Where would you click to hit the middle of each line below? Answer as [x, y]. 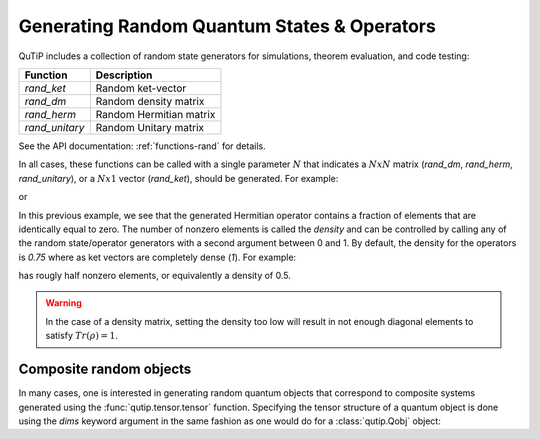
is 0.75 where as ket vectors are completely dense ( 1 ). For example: [157, 257]
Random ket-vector [141, 88]
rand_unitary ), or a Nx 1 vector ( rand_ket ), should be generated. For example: [178, 178]
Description [124, 75]
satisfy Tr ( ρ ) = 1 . [82, 336]
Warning [63, 303]
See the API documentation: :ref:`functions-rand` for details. [142, 146]
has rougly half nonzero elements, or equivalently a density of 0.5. [155, 276]
